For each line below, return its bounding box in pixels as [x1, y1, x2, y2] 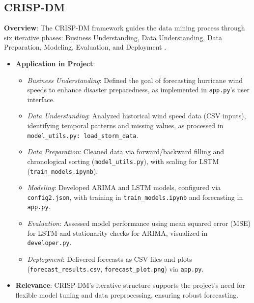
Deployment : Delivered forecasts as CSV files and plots [27, 253, 192, 264]
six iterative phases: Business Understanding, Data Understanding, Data [4, 32, 222, 42]
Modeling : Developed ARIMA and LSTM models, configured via [27, 182, 221, 193]
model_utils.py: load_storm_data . [27, 130, 139, 140]
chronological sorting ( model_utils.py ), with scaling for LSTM [27, 156, 219, 166]
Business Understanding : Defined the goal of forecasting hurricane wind [27, 75, 243, 85]
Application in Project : [15, 58, 95, 68]
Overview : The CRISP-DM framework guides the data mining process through [4, 23, 245, 33]
